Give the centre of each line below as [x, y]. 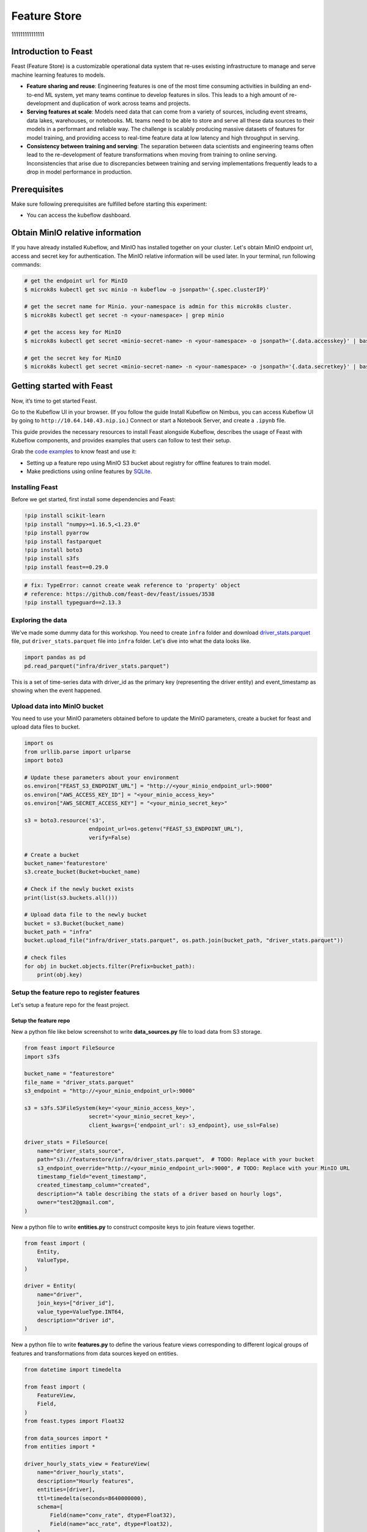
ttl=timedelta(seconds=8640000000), [92, 1498]
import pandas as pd [55, 658]
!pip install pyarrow [57, 533]
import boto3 [44, 760]
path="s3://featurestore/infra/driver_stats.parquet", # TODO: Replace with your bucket [176, 1159]
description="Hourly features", [86, 1481]
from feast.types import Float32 [74, 1421]
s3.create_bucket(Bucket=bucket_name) [82, 872]
